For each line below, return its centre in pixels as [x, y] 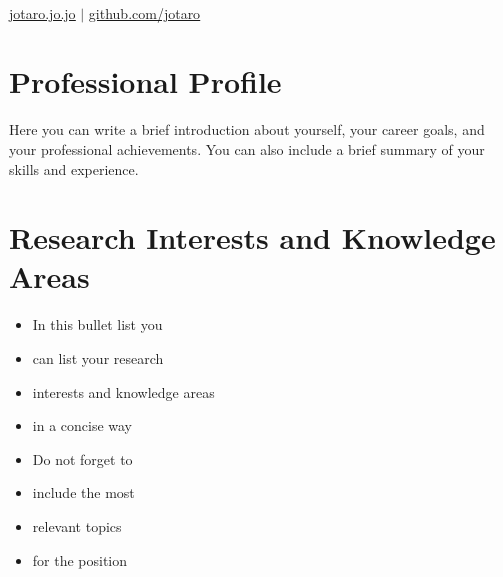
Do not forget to [82, 458]
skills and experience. [74, 168]
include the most [83, 492]
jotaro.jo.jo [42, 12]
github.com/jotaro [144, 12]
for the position [80, 559]
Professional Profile [145, 81]
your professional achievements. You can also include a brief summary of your [247, 148]
